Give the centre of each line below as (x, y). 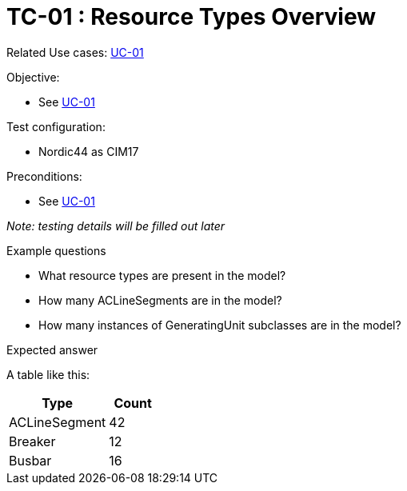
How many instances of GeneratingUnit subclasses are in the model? (220, 325)
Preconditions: (44, 176)
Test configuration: (56, 126)
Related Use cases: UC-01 (75, 52)
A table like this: (48, 374)
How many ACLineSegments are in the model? (160, 300)
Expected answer (52, 349)
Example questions (56, 250)
